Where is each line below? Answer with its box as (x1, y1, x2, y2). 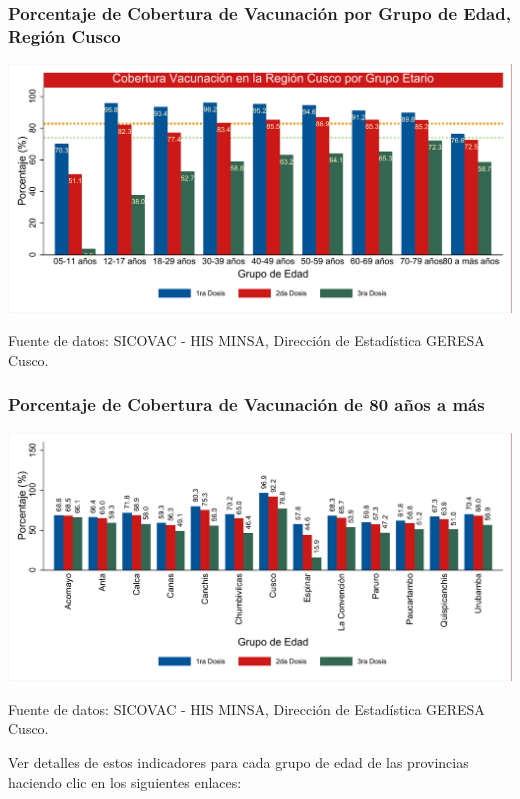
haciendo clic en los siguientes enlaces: (8, 771, 242, 792)
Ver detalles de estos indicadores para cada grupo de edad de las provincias (8, 752, 469, 773)
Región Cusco (8, 23, 121, 48)
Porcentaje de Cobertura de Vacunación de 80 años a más (8, 392, 485, 417)
